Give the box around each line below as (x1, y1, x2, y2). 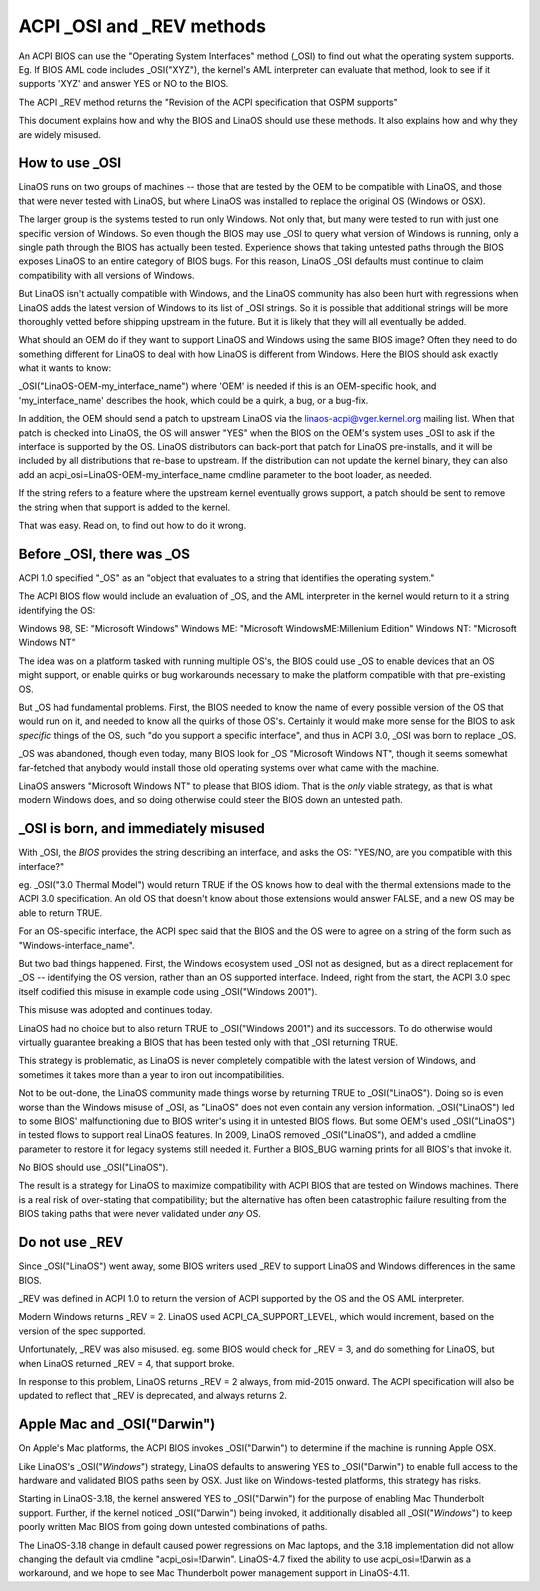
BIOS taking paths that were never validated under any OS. (18, 1208, 262, 1220)
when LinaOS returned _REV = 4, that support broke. (18, 1357, 235, 1369)
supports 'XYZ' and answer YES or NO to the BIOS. (18, 78, 229, 90)
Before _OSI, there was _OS (18, 545, 190, 562)
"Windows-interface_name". (18, 939, 135, 951)
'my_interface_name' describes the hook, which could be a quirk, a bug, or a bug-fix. (18, 394, 369, 406)
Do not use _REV (18, 1234, 124, 1251)
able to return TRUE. (18, 906, 103, 919)
